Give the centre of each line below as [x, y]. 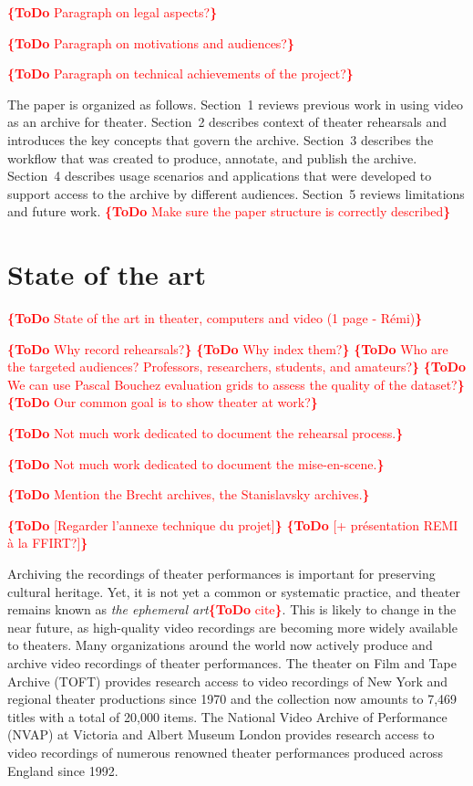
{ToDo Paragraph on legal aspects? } [113, 12]
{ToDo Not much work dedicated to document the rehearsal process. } [206, 433]
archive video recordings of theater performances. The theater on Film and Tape [232, 662]
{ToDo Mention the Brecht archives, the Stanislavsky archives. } [189, 494]
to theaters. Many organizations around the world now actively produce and [220, 645]
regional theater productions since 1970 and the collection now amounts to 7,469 [232, 699]
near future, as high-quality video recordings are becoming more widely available [232, 627]
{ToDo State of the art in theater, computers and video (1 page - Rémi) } [215, 318]
